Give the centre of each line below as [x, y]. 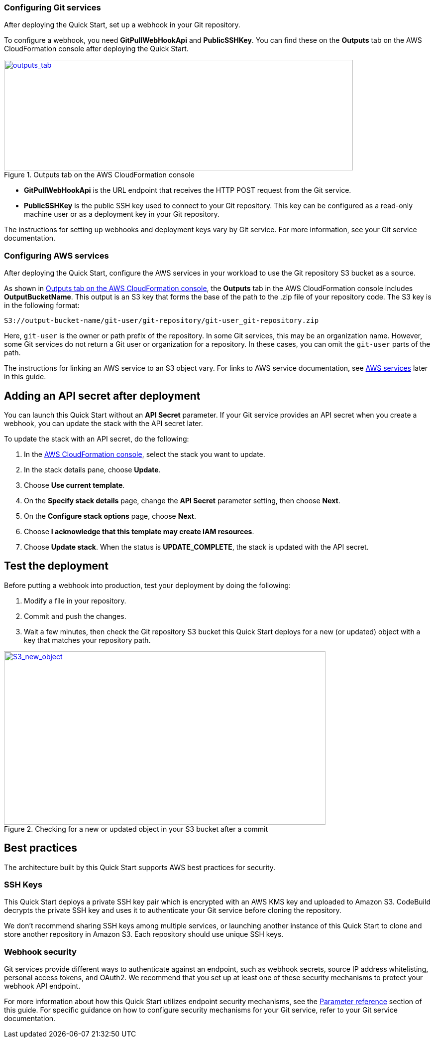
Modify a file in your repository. [75, 600]
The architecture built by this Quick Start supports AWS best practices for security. [140, 867]
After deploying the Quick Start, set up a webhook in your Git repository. [122, 25]
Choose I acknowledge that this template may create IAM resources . [139, 531]
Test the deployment [56, 566]
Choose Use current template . [74, 485]
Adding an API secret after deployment [102, 396]
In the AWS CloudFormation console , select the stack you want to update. [145, 454]
